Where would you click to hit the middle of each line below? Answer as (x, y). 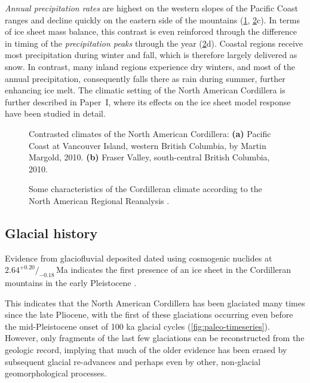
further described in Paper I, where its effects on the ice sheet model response (148, 101)
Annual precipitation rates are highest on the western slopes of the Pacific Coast (151, 8)
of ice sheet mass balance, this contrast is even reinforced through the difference (151, 31)
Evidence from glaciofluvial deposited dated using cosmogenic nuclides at (139, 258)
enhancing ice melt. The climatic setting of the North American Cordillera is (145, 90)
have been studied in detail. (55, 113)
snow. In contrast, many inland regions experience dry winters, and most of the (150, 66)
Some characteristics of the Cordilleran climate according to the (145, 189)
